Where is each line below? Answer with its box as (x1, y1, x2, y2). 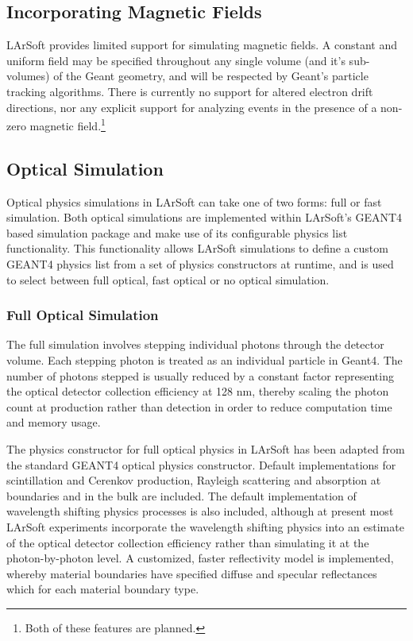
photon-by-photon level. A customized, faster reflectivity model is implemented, (6, 550, 394, 566)
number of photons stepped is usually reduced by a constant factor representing (6, 367, 394, 384)
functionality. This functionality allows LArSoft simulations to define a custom (6, 240, 388, 257)
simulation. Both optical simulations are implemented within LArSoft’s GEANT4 (6, 209, 403, 226)
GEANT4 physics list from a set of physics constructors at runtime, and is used (6, 256, 394, 272)
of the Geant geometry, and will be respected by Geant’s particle (53, 68, 369, 84)
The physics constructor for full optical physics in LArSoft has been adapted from (6, 440, 405, 457)
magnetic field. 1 (29, 115, 106, 133)
